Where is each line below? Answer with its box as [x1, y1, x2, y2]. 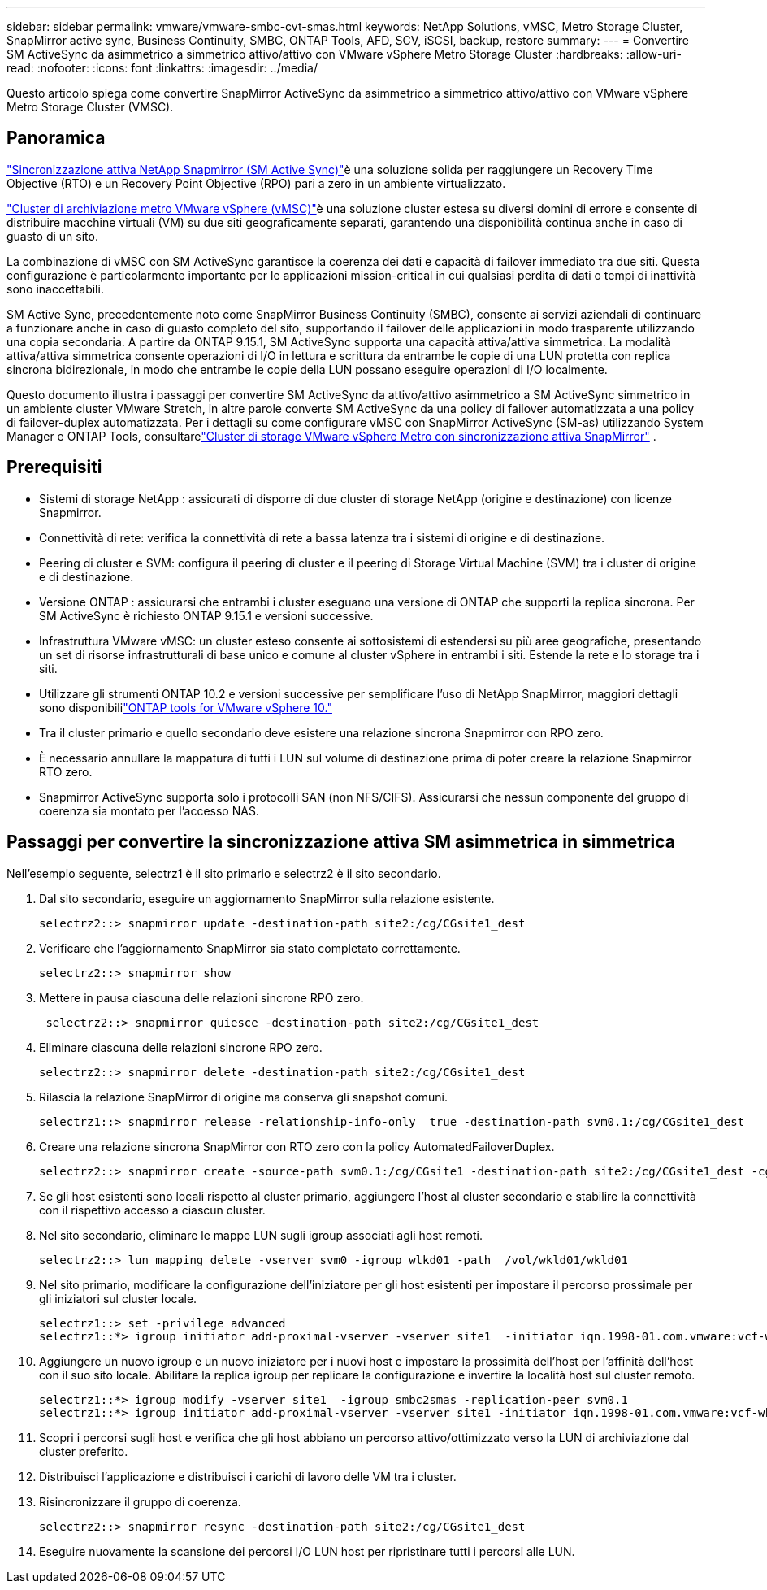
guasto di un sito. [6, 228, 98, 243]
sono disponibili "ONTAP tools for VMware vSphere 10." [39, 700, 332, 715]
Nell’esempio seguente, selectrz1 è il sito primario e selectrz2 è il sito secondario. [6, 866, 441, 880]
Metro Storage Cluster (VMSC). [6, 100, 174, 114]
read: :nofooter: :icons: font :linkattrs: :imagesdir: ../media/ [6, 61, 318, 75]
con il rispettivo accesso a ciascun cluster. [39, 1202, 266, 1217]
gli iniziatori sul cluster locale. [39, 1291, 197, 1305]
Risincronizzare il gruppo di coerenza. [39, 1494, 241, 1509]
